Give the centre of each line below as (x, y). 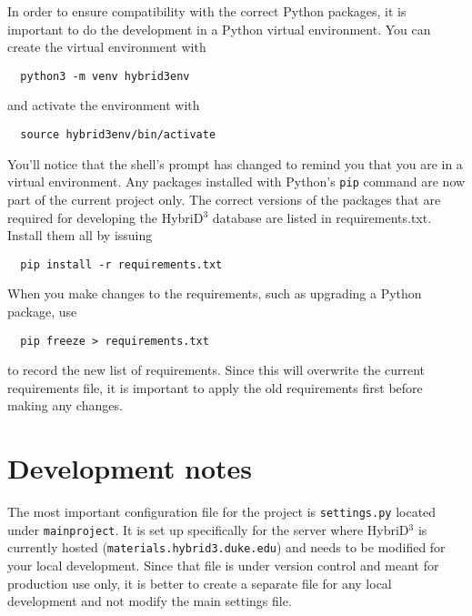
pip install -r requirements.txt (121, 264)
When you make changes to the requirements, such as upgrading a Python (215, 293)
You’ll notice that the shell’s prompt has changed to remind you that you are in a (235, 163)
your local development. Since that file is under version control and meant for (223, 566)
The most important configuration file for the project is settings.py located (222, 512)
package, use (42, 311)
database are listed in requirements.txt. (322, 217)
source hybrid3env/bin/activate (118, 135)
